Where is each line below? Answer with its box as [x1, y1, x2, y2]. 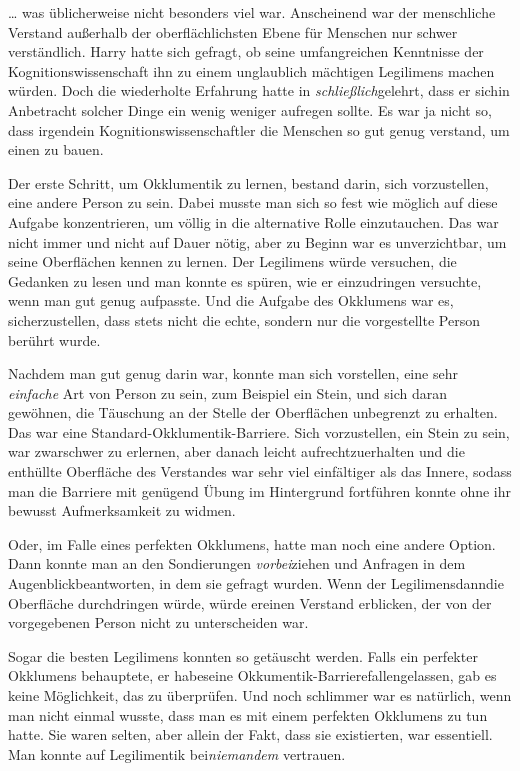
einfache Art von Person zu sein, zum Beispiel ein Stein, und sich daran [8, 382, 448, 403]
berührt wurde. [8, 329, 101, 350]
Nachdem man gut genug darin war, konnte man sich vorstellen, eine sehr [8, 363, 458, 384]
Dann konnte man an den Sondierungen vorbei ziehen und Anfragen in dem [8, 553, 466, 574]
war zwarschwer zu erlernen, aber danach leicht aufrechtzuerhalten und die [8, 441, 465, 462]
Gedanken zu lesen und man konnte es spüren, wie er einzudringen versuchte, [8, 270, 482, 291]
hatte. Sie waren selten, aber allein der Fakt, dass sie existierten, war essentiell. [8, 724, 493, 745]
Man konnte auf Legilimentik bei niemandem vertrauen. [8, 743, 346, 764]
